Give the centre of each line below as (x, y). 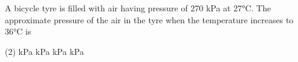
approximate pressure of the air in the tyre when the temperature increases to (149, 19)
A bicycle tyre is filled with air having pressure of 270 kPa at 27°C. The (138, 8)
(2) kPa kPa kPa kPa (44, 51)
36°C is (18, 31)
